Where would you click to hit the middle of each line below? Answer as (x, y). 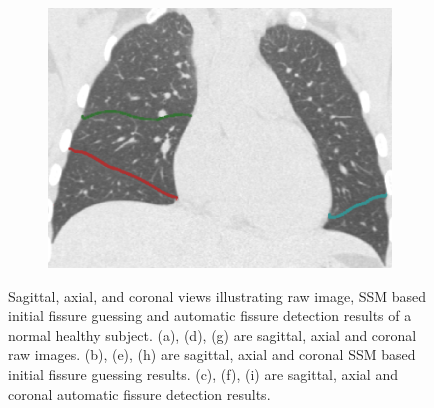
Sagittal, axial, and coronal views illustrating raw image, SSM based (217, 295)
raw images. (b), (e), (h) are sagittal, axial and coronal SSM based (212, 354)
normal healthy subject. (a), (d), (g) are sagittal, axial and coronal (212, 334)
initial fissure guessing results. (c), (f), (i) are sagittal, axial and (203, 374)
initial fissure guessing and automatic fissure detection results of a (210, 315)
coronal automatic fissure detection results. (139, 393)
